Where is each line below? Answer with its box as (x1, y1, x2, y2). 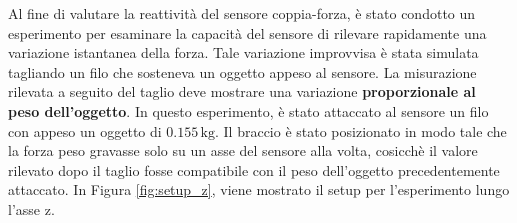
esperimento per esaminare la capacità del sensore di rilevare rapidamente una (8, 22, 487, 43)
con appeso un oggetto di (8, 120, 162, 141)
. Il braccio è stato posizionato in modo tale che (215, 120, 507, 141)
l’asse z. (8, 198, 55, 219)
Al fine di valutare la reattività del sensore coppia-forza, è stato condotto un (8, 3, 476, 23)
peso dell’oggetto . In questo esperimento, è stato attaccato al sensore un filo (8, 100, 489, 121)
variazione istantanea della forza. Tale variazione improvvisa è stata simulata (8, 42, 479, 63)
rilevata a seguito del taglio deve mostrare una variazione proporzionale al (8, 81, 476, 102)
